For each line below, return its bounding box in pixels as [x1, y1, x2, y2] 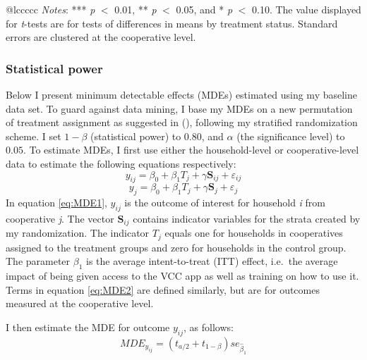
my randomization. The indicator [6, 225, 150, 240]
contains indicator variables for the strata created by [133, 211, 361, 225]
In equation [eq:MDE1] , [6, 195, 107, 210]
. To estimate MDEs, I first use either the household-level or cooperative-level [23, 142, 359, 157]
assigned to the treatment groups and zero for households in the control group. [6, 240, 347, 254]
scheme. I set [6, 128, 61, 143]
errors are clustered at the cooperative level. [6, 30, 196, 44]
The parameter [6, 254, 71, 268]
